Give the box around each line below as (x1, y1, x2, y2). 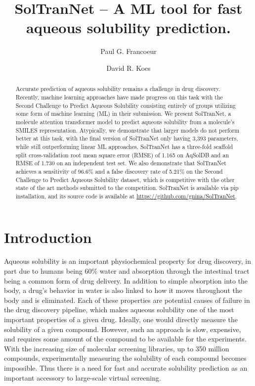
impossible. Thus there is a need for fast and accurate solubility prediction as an (4, 362, 248, 373)
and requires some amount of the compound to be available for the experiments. (4, 334, 247, 344)
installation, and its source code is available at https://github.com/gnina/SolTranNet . (15, 192, 237, 200)
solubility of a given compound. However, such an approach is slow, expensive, (4, 324, 241, 334)
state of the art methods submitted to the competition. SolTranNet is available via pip (15, 184, 239, 192)
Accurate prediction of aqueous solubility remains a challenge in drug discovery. (15, 85, 220, 93)
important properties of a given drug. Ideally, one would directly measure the (4, 314, 238, 324)
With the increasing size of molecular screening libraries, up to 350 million (4, 343, 229, 353)
